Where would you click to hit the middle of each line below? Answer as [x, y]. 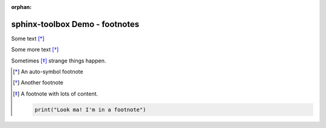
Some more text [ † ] [35, 50]
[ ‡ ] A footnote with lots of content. [56, 94]
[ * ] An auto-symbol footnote [48, 72]
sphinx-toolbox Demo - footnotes [75, 24]
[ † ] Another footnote [38, 83]
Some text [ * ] [28, 38]
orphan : [21, 7]
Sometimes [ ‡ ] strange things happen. [59, 61]
